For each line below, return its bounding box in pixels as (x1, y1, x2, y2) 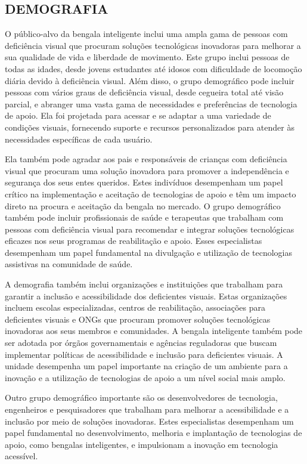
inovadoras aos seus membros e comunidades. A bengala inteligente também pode (5, 324, 303, 337)
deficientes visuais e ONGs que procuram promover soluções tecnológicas (5, 313, 271, 325)
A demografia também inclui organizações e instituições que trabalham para (5, 278, 283, 290)
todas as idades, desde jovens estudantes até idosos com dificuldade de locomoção (5, 62, 302, 75)
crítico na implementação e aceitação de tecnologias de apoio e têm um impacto (5, 187, 296, 200)
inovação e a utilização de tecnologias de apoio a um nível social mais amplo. (5, 371, 286, 383)
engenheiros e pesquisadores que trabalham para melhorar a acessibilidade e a (5, 403, 289, 416)
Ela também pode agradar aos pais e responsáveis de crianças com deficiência (5, 153, 287, 165)
